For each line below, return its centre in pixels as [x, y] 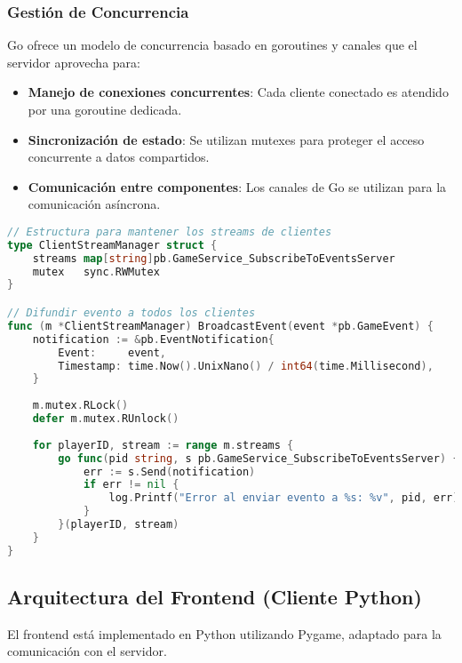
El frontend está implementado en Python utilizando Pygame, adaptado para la [224, 633]
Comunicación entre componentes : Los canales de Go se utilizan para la [237, 186]
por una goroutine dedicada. [105, 109]
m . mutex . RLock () [80, 406]
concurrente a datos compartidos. [119, 157]
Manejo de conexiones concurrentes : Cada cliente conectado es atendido [238, 92]
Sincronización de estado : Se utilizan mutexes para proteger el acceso [226, 139]
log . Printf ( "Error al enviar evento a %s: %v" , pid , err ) [284, 498]
